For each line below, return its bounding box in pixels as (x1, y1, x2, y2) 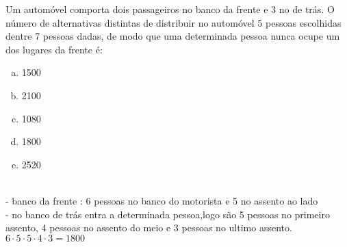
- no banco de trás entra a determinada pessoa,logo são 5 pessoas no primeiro (5, 207, 330, 221)
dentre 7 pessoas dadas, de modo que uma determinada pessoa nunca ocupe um (5, 29, 340, 43)
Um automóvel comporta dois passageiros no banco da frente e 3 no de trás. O (5, 2, 335, 16)
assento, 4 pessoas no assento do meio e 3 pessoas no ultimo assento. (5, 220, 292, 235)
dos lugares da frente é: (5, 42, 103, 56)
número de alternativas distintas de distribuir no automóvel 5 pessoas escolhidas (5, 15, 342, 29)
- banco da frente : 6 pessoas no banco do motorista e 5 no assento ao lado (5, 193, 318, 207)
